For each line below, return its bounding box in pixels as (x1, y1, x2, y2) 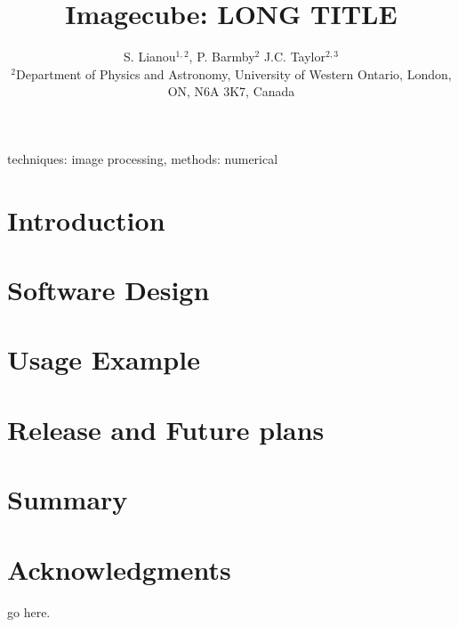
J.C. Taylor (263, 47, 325, 66)
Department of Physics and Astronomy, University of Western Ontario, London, (16, 64, 452, 83)
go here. (7, 602, 51, 621)
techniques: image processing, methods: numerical (7, 149, 278, 167)
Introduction (7, 201, 165, 238)
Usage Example (7, 341, 200, 378)
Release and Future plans (7, 411, 325, 447)
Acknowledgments (7, 550, 231, 587)
